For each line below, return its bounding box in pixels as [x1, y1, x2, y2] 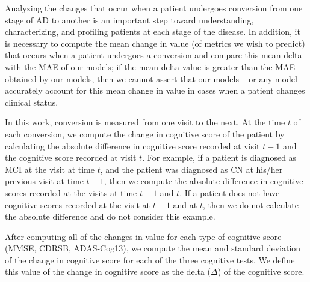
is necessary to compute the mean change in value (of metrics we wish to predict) [5, 37, 305, 49]
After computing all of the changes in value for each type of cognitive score [5, 230, 282, 242]
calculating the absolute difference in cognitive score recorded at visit [5, 139, 260, 152]
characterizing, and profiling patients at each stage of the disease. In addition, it [5, 25, 300, 38]
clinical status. [5, 95, 58, 108]
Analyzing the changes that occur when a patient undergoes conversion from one [5, 2, 303, 14]
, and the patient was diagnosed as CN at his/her [100, 163, 283, 175]
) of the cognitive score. [217, 265, 305, 278]
